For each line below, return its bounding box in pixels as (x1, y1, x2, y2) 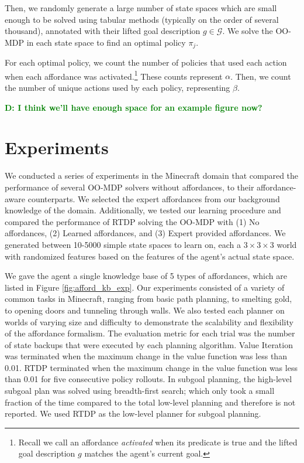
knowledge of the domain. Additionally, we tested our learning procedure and (5, 204, 281, 216)
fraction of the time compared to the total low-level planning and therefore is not (5, 396, 296, 408)
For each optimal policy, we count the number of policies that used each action (5, 56, 287, 69)
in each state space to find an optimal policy (26, 36, 186, 48)
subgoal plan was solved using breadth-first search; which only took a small (5, 384, 275, 397)
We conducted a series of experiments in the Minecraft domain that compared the (5, 169, 299, 182)
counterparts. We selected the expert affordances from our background (27, 192, 280, 205)
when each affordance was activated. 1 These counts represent (5, 68, 223, 82)
